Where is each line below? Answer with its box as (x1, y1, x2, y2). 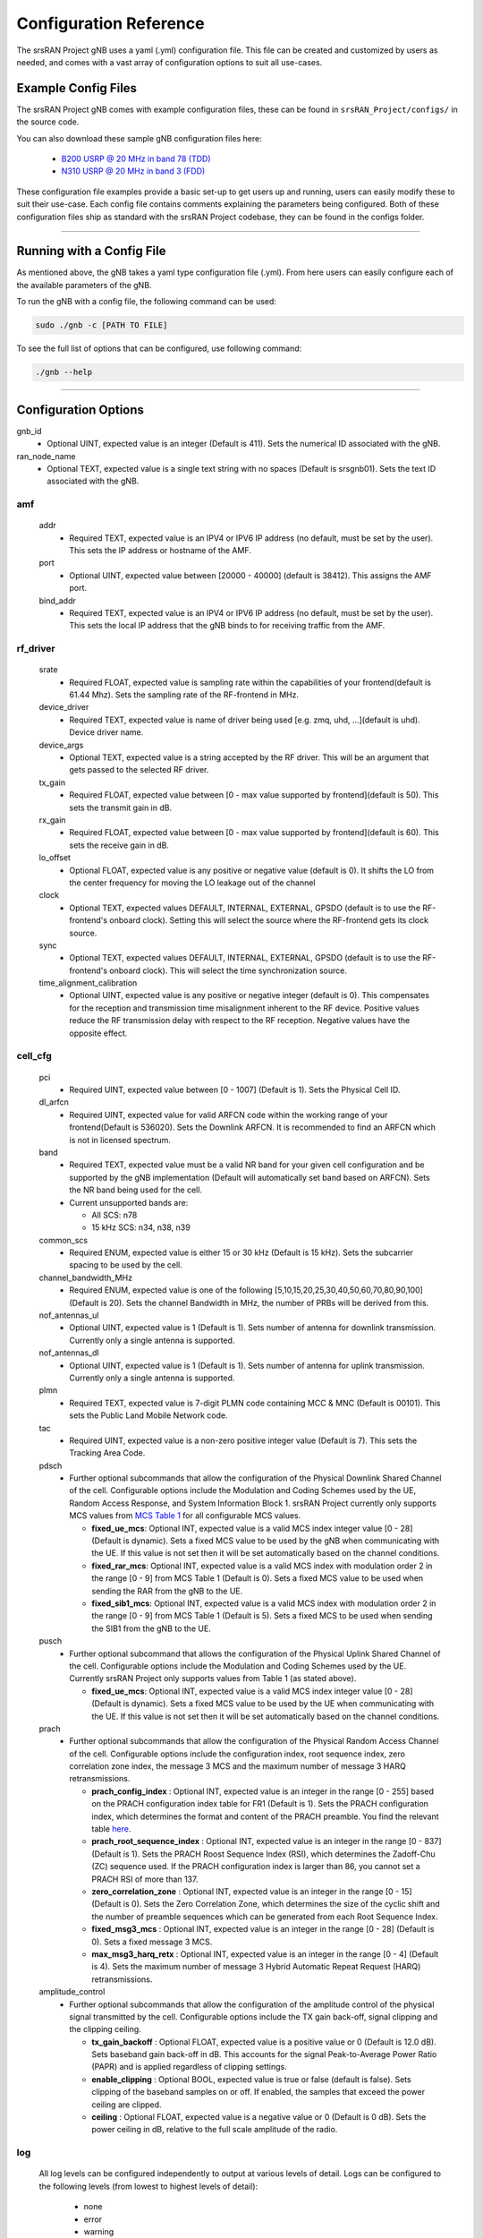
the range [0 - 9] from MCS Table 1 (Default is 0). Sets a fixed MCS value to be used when (91, 1573, 424, 1584)
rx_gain (38, 815, 66, 825)
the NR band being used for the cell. (69, 1184, 203, 1195)
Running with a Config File (16, 243, 166, 259)
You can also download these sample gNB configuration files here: (16, 132, 263, 143)
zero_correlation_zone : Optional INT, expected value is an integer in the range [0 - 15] (91, 1885, 412, 1897)
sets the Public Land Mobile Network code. (69, 1410, 228, 1421)
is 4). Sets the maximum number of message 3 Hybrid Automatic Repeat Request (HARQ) (91, 1961, 421, 1972)
